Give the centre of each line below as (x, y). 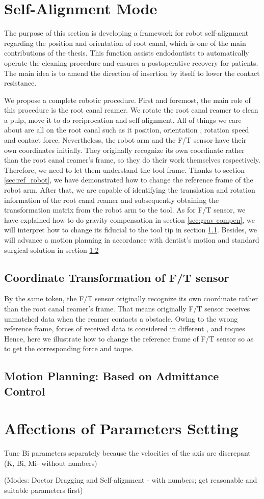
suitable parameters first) (44, 490)
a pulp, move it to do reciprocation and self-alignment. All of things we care (123, 120)
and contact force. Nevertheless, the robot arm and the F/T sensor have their (125, 140)
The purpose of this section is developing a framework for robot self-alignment (126, 33)
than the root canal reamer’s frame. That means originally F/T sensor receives (127, 308)
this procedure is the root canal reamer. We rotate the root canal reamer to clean (131, 110)
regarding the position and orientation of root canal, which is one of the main (125, 43)
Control (25, 391)
